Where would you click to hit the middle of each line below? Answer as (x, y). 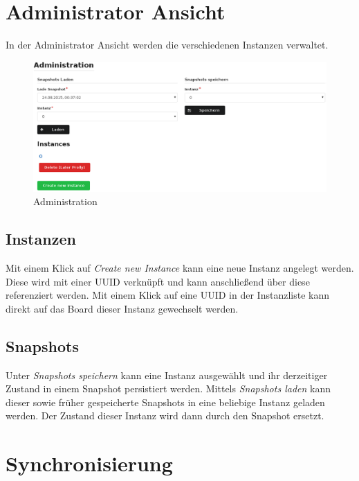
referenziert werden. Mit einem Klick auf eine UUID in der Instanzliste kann (167, 295)
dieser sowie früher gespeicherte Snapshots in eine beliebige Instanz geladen (165, 402)
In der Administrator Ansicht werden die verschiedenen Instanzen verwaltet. (167, 45)
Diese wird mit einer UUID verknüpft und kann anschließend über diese (158, 281)
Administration (65, 201)
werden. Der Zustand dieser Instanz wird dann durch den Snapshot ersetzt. (165, 416)
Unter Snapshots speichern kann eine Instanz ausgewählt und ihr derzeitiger (167, 375)
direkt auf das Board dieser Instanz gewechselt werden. (122, 308)
